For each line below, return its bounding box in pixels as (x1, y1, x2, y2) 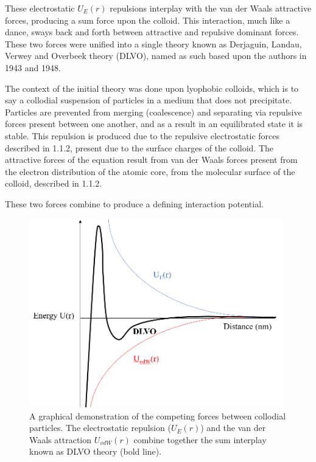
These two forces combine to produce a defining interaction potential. (5, 197, 264, 210)
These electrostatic (5, 2, 75, 14)
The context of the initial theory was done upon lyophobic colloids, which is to (5, 81, 299, 94)
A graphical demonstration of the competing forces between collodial (29, 409, 286, 422)
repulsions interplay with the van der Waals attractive (110, 2, 312, 14)
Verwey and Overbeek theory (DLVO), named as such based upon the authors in (5, 49, 307, 62)
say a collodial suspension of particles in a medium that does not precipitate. (5, 94, 292, 106)
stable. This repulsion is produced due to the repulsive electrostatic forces (5, 129, 280, 142)
